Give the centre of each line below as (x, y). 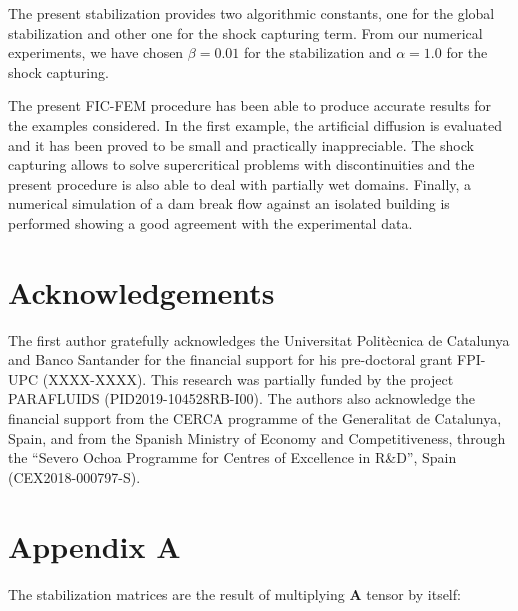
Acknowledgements (141, 291)
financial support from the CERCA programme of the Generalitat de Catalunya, (255, 418)
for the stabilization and (317, 52)
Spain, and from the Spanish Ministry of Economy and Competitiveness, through (257, 437)
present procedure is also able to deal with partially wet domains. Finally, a (240, 183)
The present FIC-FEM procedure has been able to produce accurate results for (249, 105)
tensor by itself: (413, 593)
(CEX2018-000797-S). (74, 476)
